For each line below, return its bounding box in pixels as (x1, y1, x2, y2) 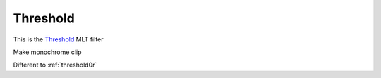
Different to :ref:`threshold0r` (13, 60, 97, 70)
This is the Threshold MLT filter (13, 35, 104, 44)
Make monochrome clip (13, 48, 82, 56)
